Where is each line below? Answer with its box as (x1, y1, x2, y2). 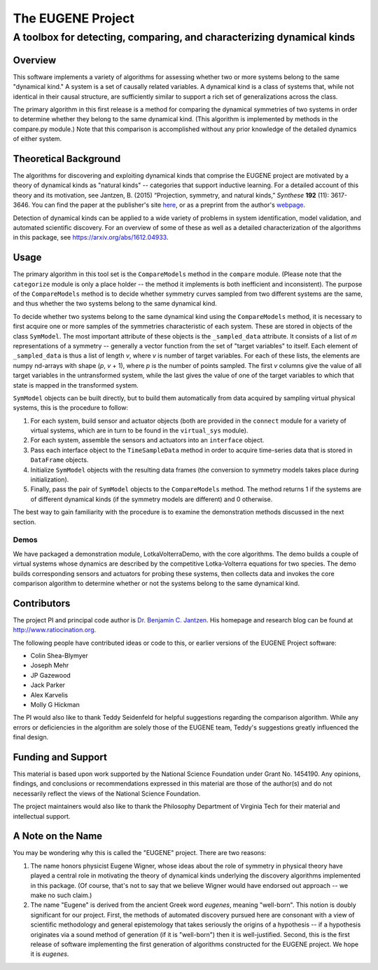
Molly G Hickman (30, 700, 80, 709)
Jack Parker (30, 681, 66, 690)
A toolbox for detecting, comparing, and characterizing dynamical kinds (13, 31, 356, 43)
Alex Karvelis (30, 690, 69, 699)
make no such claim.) (30, 891, 92, 900)
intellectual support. (13, 812, 71, 820)
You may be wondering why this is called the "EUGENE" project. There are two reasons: (13, 849, 267, 857)
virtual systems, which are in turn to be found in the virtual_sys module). (30, 426, 248, 435)
